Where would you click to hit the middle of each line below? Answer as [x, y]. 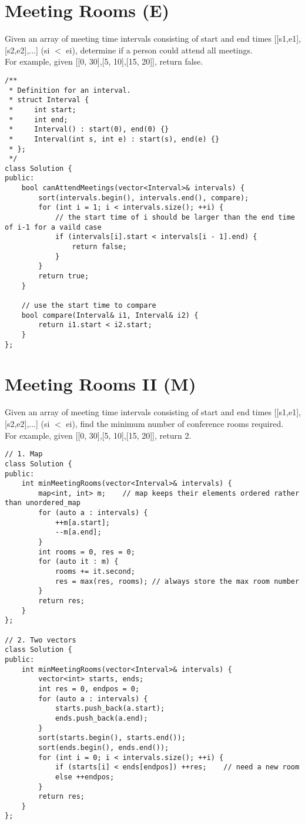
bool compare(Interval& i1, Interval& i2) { [110, 315]
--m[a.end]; [78, 532]
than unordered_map [43, 503]
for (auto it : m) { [78, 562]
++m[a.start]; [82, 522]
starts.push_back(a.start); [110, 709]
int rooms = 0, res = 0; [87, 552]
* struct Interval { [49, 100]
